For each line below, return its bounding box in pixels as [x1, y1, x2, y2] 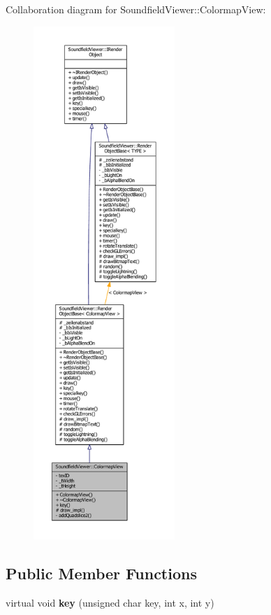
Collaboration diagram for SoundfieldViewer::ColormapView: [6, 2, 266, 16]
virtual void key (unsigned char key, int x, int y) [6, 595, 214, 609]
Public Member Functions [6, 562, 197, 584]
